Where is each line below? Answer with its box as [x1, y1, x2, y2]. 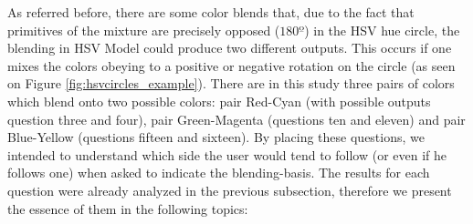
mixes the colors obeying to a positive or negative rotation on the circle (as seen [7, 56, 456, 75]
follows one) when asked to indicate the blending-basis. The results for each [7, 163, 430, 182]
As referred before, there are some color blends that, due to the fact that [7, 3, 415, 21]
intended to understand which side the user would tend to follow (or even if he [7, 145, 447, 164]
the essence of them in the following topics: [7, 199, 248, 218]
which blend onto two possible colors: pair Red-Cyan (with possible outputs [7, 91, 431, 110]
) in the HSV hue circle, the [304, 20, 460, 39]
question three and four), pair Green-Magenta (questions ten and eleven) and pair [7, 109, 466, 128]
